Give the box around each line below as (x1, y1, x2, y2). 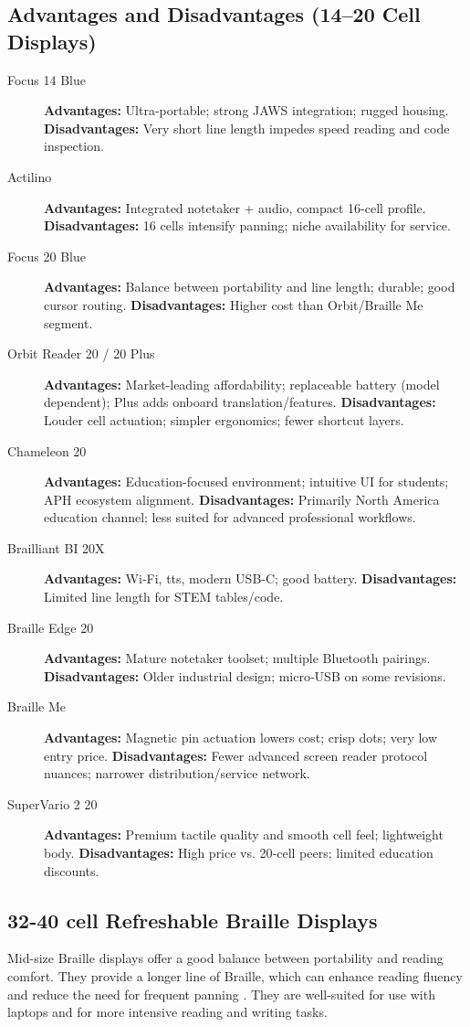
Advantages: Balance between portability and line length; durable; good (44, 277, 455, 296)
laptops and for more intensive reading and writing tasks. (7, 1002, 328, 1022)
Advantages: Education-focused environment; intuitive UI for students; (44, 472, 449, 491)
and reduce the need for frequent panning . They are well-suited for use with (7, 984, 435, 1003)
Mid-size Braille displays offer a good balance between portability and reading (7, 948, 444, 968)
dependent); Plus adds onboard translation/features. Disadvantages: (44, 392, 436, 412)
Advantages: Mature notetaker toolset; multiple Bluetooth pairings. (44, 648, 431, 668)
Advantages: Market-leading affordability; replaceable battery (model (44, 374, 440, 393)
